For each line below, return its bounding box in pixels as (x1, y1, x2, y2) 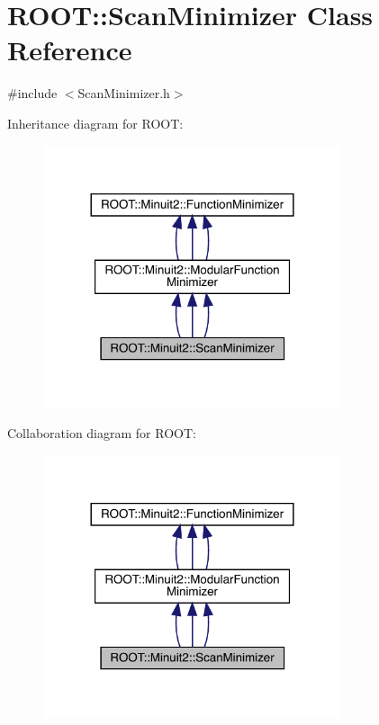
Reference (7, 31, 132, 68)
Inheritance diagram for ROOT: (7, 113, 184, 132)
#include (7, 84, 58, 103)
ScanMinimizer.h (77, 84, 170, 103)
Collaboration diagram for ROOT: (7, 424, 196, 443)
